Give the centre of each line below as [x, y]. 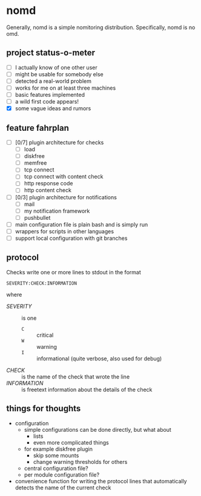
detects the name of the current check [63, 488]
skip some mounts [56, 455]
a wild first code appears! [47, 102]
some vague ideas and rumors [53, 108]
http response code [48, 184]
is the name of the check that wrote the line [76, 377]
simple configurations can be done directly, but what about [97, 429]
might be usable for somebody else [59, 74]
